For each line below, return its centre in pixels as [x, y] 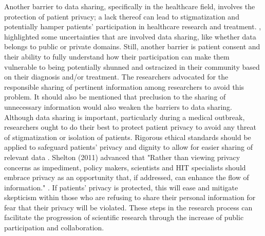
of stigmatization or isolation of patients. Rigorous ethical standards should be [128, 137]
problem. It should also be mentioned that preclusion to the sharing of [115, 97]
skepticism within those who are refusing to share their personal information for [130, 197]
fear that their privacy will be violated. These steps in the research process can [128, 207]
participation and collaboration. [54, 228]
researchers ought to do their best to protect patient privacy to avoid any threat [130, 127]
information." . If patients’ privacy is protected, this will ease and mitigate [121, 187]
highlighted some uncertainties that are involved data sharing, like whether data [130, 36]
